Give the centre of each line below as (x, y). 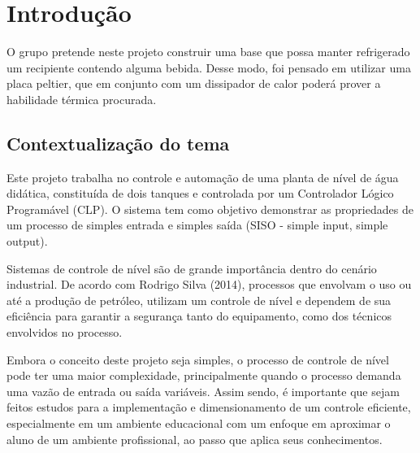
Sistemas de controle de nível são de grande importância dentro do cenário (192, 268)
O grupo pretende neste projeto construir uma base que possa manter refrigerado (208, 52)
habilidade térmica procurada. (82, 99)
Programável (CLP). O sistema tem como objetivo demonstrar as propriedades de (210, 209)
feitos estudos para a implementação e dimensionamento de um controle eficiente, (209, 407)
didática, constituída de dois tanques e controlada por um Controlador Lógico (200, 193)
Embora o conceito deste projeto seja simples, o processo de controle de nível (198, 359)
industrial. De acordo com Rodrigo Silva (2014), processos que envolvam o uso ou (209, 284)
